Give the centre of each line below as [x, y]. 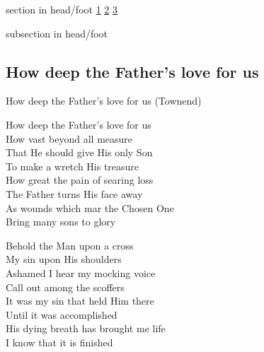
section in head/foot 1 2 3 [62, 9]
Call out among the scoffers [65, 287]
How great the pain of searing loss [80, 180]
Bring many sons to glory [61, 222]
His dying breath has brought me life [86, 328]
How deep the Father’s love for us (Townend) [104, 101]
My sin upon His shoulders [64, 259]
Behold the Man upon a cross [70, 245]
